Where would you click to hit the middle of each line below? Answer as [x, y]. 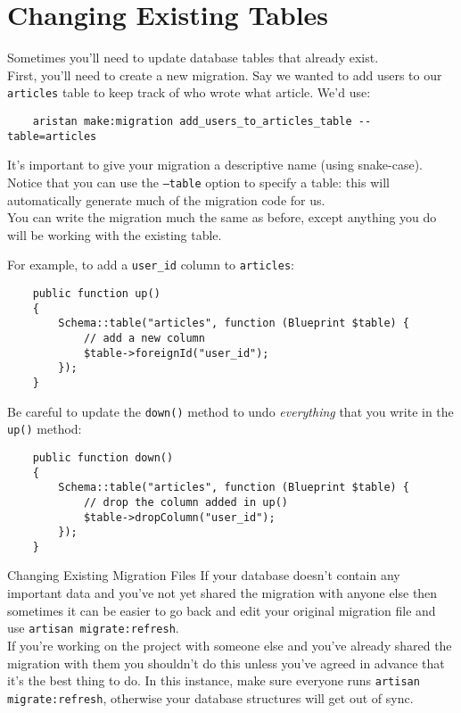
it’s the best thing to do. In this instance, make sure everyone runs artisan [214, 680]
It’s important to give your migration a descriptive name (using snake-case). [215, 165]
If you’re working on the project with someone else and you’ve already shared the [230, 645]
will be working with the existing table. [115, 234]
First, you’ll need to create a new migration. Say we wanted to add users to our [225, 75]
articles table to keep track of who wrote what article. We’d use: [189, 92]
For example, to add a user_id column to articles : [151, 265]
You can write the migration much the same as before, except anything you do [222, 217]
